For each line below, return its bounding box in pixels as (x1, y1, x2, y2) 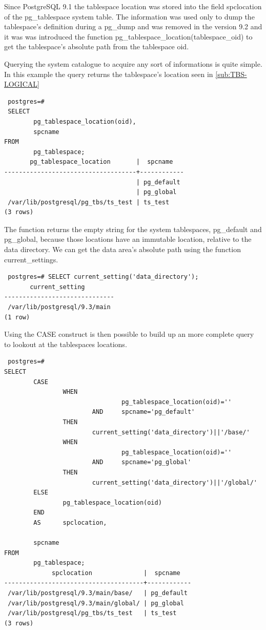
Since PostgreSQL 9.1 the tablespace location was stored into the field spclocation (4, 1, 262, 11)
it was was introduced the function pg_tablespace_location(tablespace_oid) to (4, 31, 253, 42)
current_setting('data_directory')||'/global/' (92, 479, 257, 486)
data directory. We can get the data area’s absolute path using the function (4, 244, 241, 255)
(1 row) (4, 313, 30, 321)
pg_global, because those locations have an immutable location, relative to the (4, 234, 252, 244)
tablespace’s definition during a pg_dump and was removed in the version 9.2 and (4, 21, 262, 32)
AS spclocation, (33, 519, 107, 526)
